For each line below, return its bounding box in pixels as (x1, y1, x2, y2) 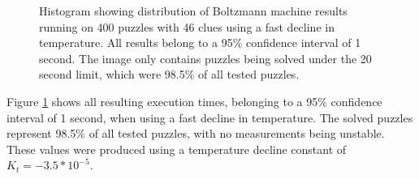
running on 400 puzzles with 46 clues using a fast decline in (39, 18, 335, 35)
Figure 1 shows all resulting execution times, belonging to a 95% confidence (6, 92, 382, 109)
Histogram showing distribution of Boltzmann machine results (39, 2, 348, 19)
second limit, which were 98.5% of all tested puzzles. (39, 66, 300, 83)
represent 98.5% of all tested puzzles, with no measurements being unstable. (6, 125, 385, 142)
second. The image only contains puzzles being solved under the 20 (39, 49, 372, 66)
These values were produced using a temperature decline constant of (6, 140, 347, 157)
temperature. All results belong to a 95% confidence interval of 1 (39, 34, 361, 51)
